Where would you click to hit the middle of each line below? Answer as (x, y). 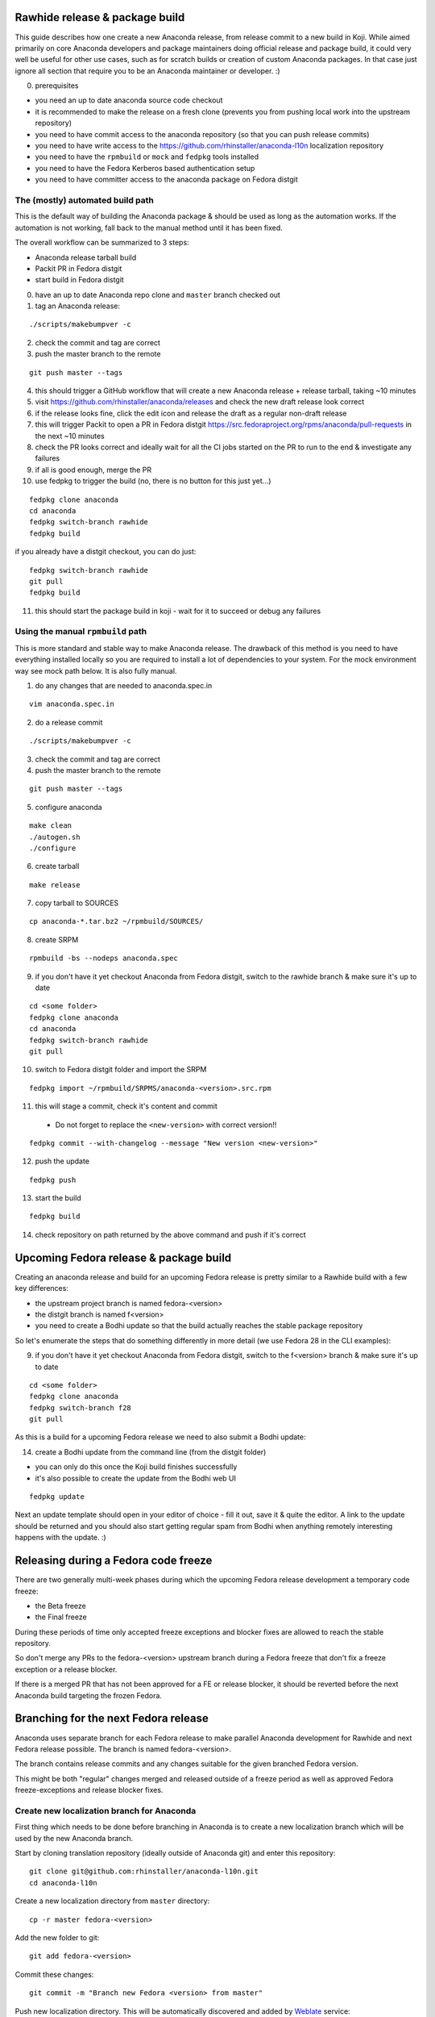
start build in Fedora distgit (79, 280)
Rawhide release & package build (100, 17)
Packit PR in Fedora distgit (79, 268)
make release (55, 885)
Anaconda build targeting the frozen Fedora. (89, 1695)
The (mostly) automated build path (85, 200)
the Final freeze (61, 1617)
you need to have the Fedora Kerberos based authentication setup (145, 168)
